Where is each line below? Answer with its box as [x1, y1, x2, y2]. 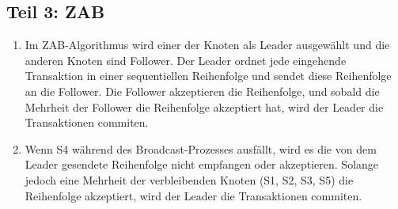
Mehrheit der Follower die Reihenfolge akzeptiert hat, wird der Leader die [25, 98, 384, 115]
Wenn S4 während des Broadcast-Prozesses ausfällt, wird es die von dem [25, 140, 377, 157]
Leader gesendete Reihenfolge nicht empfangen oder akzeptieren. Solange [25, 156, 379, 173]
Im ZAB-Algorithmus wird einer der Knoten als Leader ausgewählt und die [25, 36, 390, 53]
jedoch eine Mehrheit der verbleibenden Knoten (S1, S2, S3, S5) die [25, 171, 354, 188]
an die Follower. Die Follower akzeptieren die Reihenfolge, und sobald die [25, 82, 380, 99]
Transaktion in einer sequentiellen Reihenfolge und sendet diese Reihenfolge [25, 67, 392, 84]
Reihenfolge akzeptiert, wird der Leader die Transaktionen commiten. [25, 187, 362, 203]
